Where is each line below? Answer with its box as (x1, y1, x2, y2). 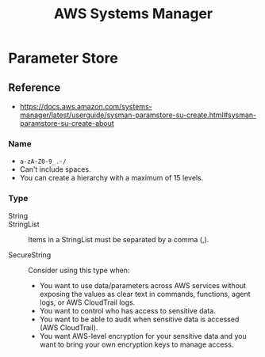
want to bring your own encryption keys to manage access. (39, 340, 234, 349)
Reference (8, 81, 61, 94)
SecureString (8, 250, 52, 260)
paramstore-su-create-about (19, 119, 115, 127)
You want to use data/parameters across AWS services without (39, 280, 247, 290)
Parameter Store (8, 49, 119, 67)
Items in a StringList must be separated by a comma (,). (28, 234, 209, 244)
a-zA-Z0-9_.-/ (19, 158, 67, 166)
